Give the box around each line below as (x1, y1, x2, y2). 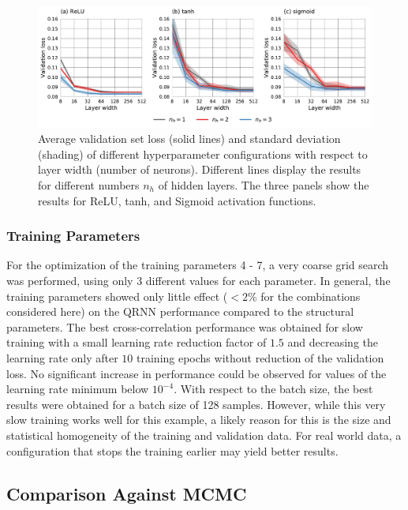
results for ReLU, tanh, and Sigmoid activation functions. (38, 192, 316, 208)
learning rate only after (6, 349, 118, 366)
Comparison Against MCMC (6, 481, 247, 505)
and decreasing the (287, 334, 378, 351)
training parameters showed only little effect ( (6, 287, 228, 304)
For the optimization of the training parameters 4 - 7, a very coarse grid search (6, 257, 389, 273)
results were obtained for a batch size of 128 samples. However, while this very (6, 396, 386, 412)
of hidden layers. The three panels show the (158, 176, 369, 193)
